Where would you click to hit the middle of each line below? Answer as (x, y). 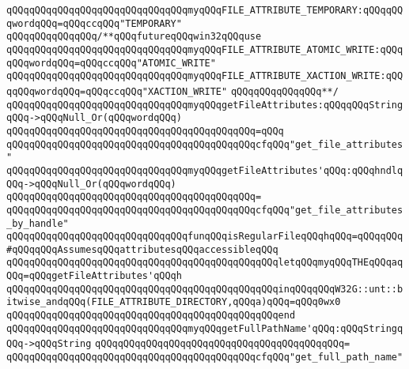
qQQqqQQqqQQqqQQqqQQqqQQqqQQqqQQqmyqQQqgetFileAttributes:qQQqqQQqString (205, 105)
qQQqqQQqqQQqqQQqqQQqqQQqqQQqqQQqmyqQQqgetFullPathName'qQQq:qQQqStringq (205, 328)
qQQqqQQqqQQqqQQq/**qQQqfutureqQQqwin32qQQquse (134, 37)
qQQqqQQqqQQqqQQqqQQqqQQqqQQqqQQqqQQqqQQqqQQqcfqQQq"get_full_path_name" (205, 358)
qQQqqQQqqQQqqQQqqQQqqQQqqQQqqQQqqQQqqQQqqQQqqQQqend (151, 316)
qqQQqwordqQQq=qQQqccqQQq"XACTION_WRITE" (117, 91)
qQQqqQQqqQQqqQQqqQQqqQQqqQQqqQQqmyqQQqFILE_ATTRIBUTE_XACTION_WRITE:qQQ (205, 76)
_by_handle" (38, 223)
